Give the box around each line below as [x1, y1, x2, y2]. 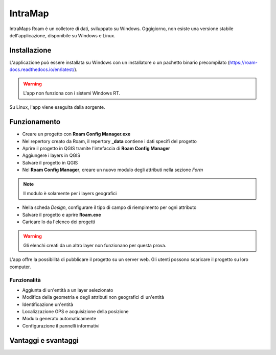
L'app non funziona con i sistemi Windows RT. [23, 90, 120, 97]
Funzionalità [9, 276, 41, 283]
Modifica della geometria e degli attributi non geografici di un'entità [22, 294, 165, 300]
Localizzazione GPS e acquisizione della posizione [22, 309, 129, 315]
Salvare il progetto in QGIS [22, 159, 78, 165]
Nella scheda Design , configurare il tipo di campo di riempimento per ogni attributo [22, 204, 197, 210]
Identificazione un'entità [22, 301, 74, 307]
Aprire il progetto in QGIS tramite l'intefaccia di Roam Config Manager [22, 146, 171, 152]
